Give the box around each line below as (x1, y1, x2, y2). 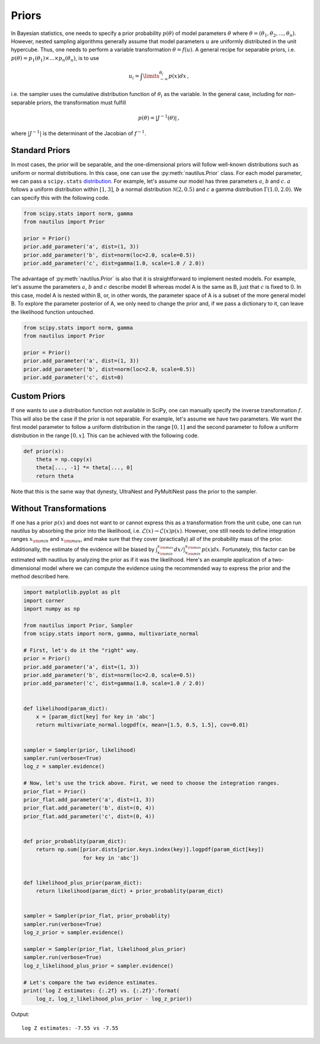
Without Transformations (11, 503, 107, 513)
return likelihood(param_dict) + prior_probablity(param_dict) (36, 887, 224, 895)
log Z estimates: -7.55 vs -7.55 (21, 1024, 119, 1032)
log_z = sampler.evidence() (23, 763, 105, 770)
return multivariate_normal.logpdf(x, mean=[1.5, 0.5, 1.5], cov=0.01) (36, 721, 249, 728)
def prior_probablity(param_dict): (23, 838, 127, 845)
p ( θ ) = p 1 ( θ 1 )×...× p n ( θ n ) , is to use (11, 54, 100, 63)
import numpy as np (23, 605, 80, 612)
